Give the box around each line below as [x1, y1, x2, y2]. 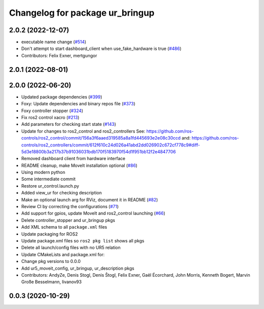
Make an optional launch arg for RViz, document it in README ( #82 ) [21, 196, 158, 203]
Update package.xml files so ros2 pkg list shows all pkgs [21, 238, 144, 243]
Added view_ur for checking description [21, 190, 102, 196]
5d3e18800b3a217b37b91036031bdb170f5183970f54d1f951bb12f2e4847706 [21, 148, 176, 154]
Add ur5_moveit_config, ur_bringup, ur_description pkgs [21, 265, 134, 271]
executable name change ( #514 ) [21, 39, 87, 45]
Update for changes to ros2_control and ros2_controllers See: [21, 128, 146, 134]
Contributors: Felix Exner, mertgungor [21, 52, 97, 58]
